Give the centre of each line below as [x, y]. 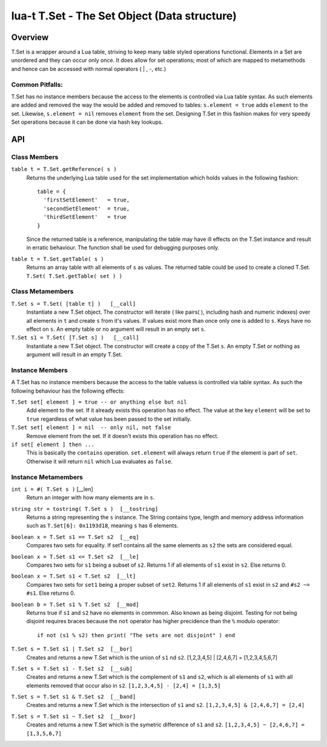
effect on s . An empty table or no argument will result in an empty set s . [116, 329]
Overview [30, 37]
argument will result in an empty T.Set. [74, 354]
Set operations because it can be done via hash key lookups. [87, 122]
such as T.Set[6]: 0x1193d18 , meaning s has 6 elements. [102, 526]
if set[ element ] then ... [53, 444]
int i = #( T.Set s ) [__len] [52, 489]
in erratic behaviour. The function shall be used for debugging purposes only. [123, 248]
